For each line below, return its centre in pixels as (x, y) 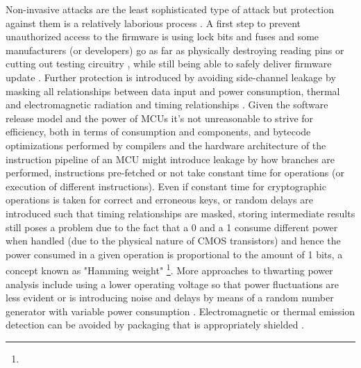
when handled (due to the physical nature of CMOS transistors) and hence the (173, 241)
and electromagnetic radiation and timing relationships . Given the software (167, 104)
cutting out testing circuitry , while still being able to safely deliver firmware (169, 64)
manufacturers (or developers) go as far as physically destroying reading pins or (175, 50)
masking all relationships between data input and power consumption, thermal (173, 91)
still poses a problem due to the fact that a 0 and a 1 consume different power (172, 227)
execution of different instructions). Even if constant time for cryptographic (166, 186)
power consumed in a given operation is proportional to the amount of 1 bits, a (174, 254)
